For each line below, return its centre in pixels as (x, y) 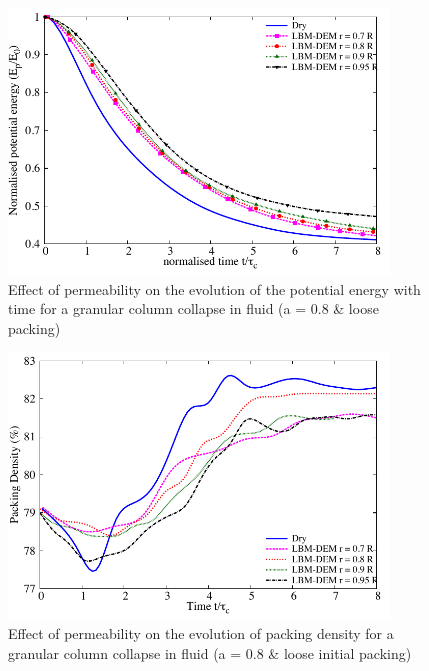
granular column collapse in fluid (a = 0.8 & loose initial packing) (210, 652)
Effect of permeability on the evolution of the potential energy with (214, 288)
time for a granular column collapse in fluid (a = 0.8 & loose (193, 308)
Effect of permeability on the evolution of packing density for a (201, 633)
